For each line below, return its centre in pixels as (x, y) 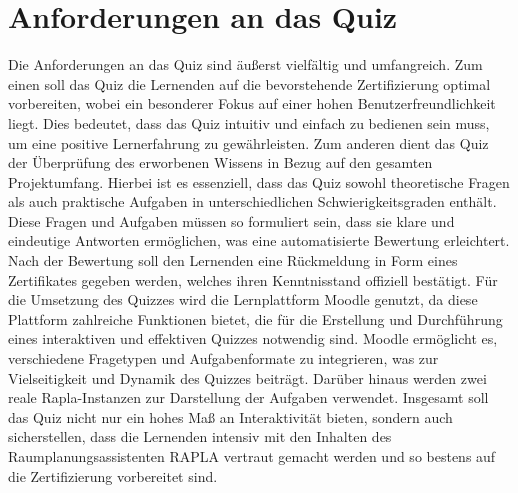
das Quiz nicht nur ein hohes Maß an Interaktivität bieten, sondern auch (230, 416)
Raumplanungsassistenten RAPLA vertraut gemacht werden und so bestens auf (252, 456)
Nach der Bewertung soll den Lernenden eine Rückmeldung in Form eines (233, 260)
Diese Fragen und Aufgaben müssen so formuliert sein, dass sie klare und (231, 220)
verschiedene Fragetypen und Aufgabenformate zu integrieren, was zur (223, 358)
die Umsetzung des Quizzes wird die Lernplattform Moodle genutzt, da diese (243, 299)
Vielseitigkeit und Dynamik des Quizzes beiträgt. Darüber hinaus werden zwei (247, 377)
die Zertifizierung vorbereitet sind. (113, 475)
